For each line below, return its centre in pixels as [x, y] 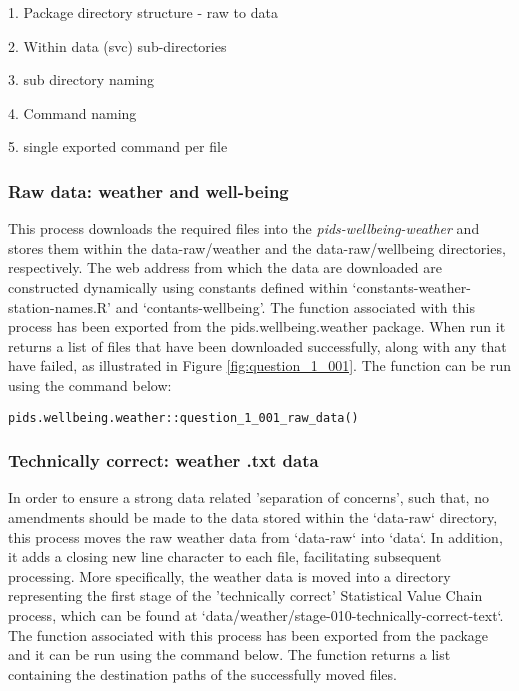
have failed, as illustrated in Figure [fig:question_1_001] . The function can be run [260, 365]
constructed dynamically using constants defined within [178, 286]
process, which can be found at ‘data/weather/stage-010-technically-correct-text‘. [256, 614]
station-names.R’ [60, 306]
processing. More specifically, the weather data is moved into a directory [229, 575]
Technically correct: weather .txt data [163, 460]
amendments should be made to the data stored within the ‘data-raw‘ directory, [253, 517]
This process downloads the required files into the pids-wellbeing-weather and [244, 228]
